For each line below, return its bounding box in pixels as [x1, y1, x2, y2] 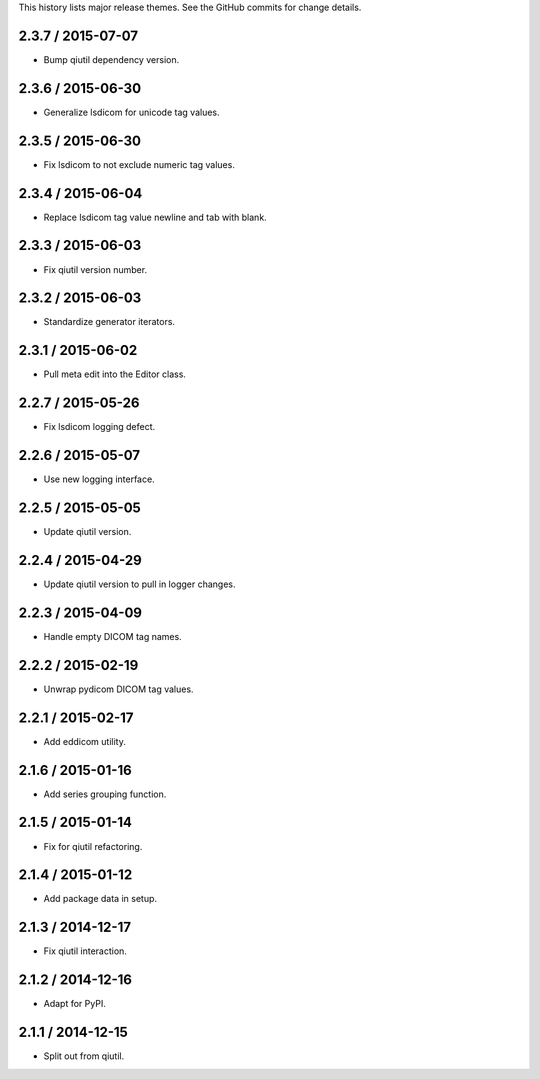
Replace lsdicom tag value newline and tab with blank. [43, 211, 267, 223]
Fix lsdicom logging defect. [43, 421, 155, 433]
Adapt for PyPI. [43, 998, 107, 1010]
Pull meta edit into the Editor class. [43, 368, 187, 380]
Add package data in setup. [43, 893, 158, 905]
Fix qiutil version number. [43, 263, 148, 275]
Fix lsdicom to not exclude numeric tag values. [43, 158, 235, 170]
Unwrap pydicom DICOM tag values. [43, 683, 194, 695]
